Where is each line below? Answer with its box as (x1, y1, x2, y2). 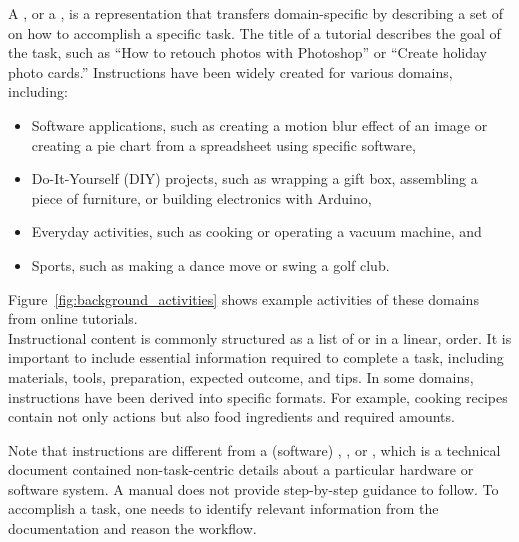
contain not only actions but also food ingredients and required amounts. (8, 406, 455, 427)
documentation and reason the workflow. (8, 518, 257, 539)
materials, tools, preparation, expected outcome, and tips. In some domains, (8, 366, 474, 387)
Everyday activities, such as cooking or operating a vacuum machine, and (31, 221, 482, 242)
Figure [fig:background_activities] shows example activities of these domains (8, 288, 479, 309)
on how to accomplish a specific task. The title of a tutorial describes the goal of (8, 22, 501, 43)
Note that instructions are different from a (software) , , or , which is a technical (8, 439, 501, 460)
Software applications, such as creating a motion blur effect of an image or (31, 114, 488, 135)
